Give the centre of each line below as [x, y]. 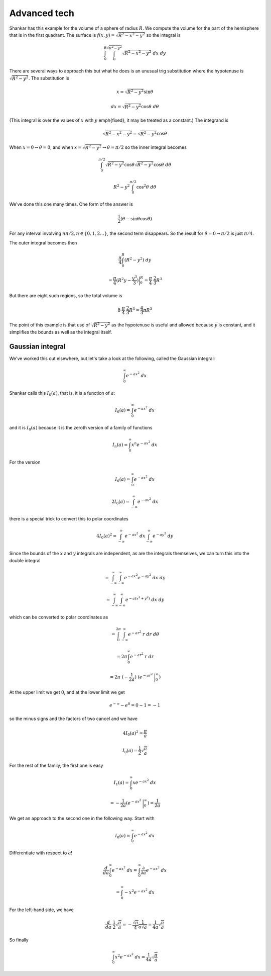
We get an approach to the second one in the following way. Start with [82, 818]
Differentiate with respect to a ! [41, 853]
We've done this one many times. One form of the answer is [71, 204]
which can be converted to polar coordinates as [59, 617]
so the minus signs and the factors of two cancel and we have [74, 719]
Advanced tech [42, 13]
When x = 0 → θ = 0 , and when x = [46, 147]
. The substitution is [49, 78]
